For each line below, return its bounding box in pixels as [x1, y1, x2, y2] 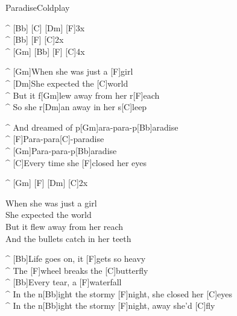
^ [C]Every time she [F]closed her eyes [5, 156, 147, 169]
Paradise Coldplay [5, 1, 70, 13]
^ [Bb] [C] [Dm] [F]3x [5, 21, 85, 34]
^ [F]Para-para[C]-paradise [5, 132, 104, 145]
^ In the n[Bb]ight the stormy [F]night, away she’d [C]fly [5, 299, 215, 312]
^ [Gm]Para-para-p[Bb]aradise [5, 144, 117, 156]
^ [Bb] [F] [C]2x [5, 33, 64, 46]
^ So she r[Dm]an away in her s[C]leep [5, 101, 147, 113]
